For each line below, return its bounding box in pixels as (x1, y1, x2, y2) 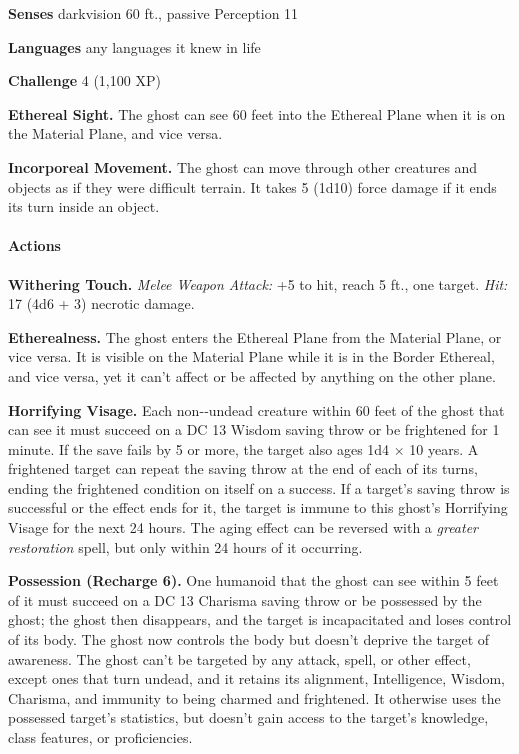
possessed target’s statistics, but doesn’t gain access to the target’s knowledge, (8, 707, 489, 728)
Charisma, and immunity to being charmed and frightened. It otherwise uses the (8, 687, 501, 708)
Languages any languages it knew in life (8, 36, 261, 57)
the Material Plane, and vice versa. (8, 123, 223, 144)
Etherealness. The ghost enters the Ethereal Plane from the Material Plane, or (8, 326, 502, 347)
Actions (8, 235, 61, 256)
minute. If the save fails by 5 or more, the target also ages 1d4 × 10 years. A (8, 438, 479, 459)
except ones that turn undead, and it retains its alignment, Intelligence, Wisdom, (8, 668, 506, 689)
